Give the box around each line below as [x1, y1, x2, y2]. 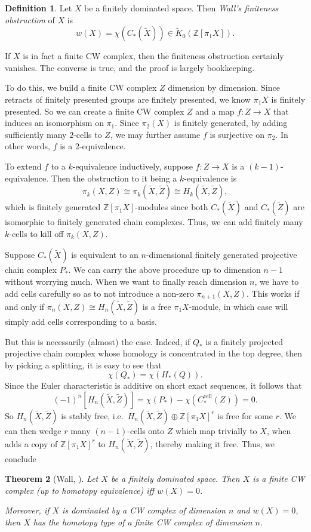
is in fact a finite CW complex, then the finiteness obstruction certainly [23, 50, 284, 62]
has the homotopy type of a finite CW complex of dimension [33, 515, 253, 528]
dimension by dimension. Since [168, 81, 280, 94]
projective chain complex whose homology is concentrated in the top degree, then [5, 347, 303, 359]
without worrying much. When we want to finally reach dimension [5, 275, 247, 287]
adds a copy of [5, 437, 58, 450]
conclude [5, 452, 36, 465]
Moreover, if [5, 504, 50, 516]
